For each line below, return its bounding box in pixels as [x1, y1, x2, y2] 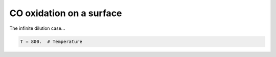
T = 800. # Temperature [20, 38, 83, 44]
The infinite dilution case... [9, 25, 65, 31]
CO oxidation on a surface [9, 8, 122, 19]
